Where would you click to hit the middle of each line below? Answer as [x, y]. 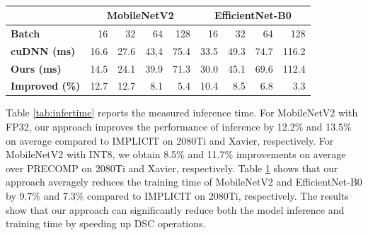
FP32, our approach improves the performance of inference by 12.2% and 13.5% [179, 127]
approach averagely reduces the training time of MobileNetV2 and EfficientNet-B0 [184, 182]
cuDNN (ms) [43, 50]
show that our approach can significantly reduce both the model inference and [175, 209]
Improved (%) [46, 86]
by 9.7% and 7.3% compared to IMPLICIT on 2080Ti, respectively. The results [177, 196]
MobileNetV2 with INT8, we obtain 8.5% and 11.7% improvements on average [176, 154]
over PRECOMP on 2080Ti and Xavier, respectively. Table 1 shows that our [172, 168]
